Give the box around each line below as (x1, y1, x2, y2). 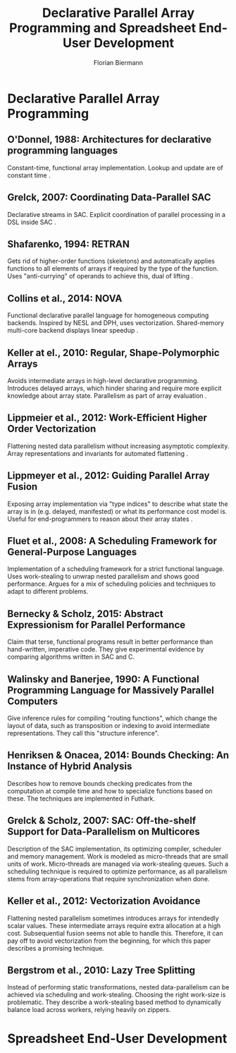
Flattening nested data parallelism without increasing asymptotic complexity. (7, 442, 230, 450)
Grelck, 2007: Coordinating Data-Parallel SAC (7, 192, 211, 204)
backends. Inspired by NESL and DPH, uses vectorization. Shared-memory (7, 319, 224, 327)
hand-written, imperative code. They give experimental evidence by (7, 645, 204, 654)
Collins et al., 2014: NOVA (7, 292, 123, 305)
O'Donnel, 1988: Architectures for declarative (7, 134, 212, 146)
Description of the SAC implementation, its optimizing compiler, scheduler (7, 845, 222, 853)
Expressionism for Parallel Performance (7, 618, 186, 630)
